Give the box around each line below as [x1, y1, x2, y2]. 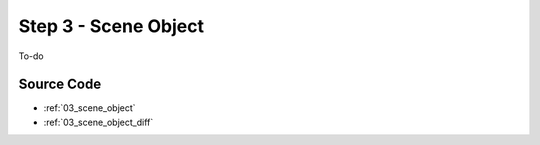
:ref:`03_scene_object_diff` [43, 116, 154, 128]
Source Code [18, 76, 102, 93]
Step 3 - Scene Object [18, 15, 205, 37]
